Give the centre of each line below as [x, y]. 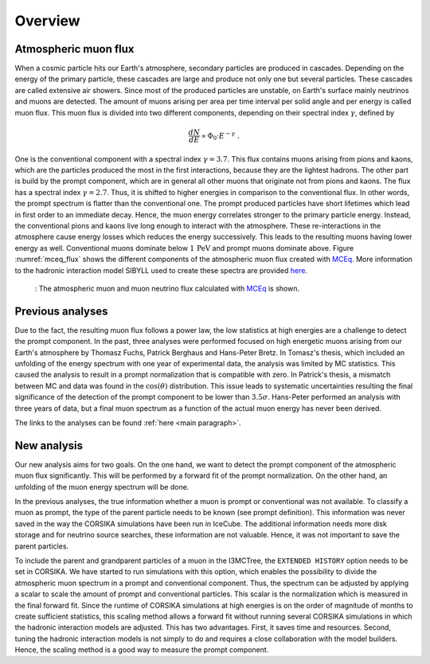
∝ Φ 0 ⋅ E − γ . [221, 136]
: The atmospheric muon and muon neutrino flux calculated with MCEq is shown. [167, 288]
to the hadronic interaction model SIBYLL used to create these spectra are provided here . [161, 270]
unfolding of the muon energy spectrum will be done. [102, 486]
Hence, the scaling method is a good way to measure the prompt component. [142, 650]
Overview [47, 21]
